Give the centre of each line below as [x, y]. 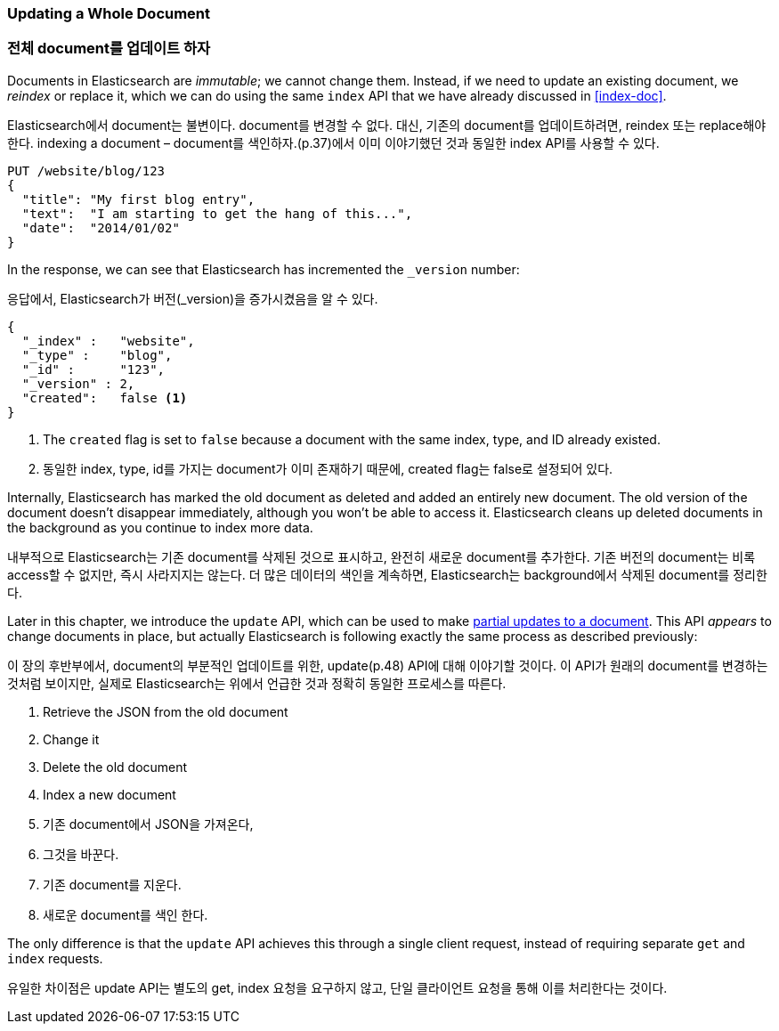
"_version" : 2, [78, 383]
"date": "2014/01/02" [101, 227]
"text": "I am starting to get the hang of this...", [217, 213]
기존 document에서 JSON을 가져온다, [148, 824]
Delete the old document [115, 767]
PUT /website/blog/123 [86, 170]
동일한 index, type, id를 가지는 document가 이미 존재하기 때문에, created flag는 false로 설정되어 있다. [328, 468]
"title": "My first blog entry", [138, 199]
